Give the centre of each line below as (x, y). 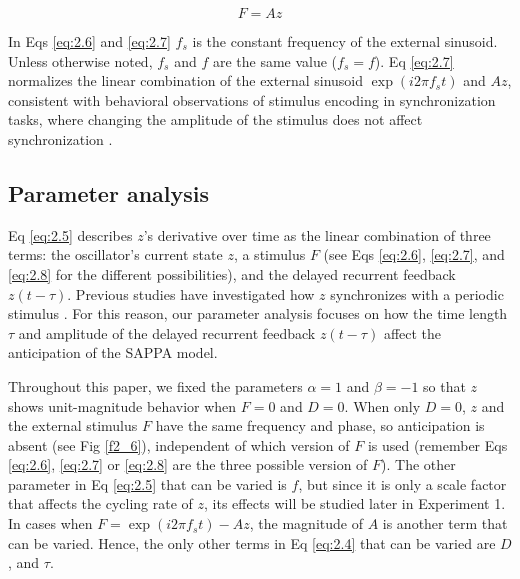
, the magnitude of (306, 523)
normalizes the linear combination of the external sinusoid (186, 80)
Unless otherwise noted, (80, 60)
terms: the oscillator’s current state (115, 254)
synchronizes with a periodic (417, 293)
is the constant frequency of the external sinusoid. (345, 41)
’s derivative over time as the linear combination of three (317, 234)
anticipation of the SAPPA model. (113, 352)
